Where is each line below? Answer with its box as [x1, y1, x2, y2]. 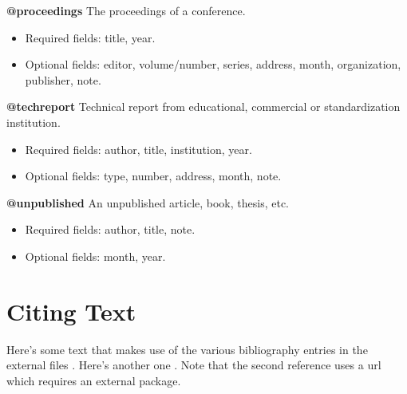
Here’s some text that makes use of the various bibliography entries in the [6, 341, 368, 357]
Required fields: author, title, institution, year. [25, 140, 252, 157]
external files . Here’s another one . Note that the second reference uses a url [6, 357, 381, 373]
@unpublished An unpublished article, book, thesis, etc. [6, 194, 289, 211]
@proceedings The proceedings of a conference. [6, 2, 246, 18]
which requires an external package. [6, 372, 181, 388]
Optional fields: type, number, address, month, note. [25, 167, 282, 184]
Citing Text [6, 294, 136, 327]
